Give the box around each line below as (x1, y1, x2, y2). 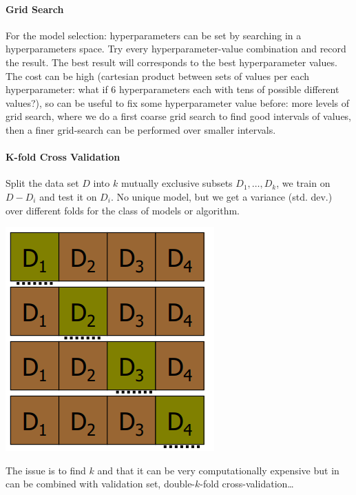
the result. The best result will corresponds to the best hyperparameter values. (6, 54, 337, 69)
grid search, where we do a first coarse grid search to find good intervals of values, (6, 109, 352, 123)
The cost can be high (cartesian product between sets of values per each (6, 68, 310, 83)
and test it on (39, 189, 97, 203)
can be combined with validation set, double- (6, 476, 196, 491)
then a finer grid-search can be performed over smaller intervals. (6, 122, 276, 137)
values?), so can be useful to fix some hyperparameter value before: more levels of (6, 95, 350, 110)
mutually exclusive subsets (121, 176, 233, 190)
